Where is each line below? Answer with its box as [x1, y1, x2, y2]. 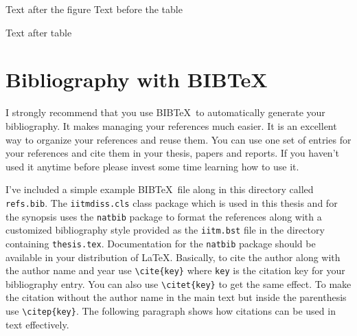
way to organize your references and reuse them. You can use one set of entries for [5, 132, 352, 146]
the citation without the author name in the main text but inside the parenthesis [5, 290, 347, 304]
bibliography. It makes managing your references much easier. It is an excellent [5, 118, 337, 133]
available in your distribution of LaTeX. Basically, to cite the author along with [5, 249, 341, 264]
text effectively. [5, 317, 69, 331]
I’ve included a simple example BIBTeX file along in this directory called [5, 182, 314, 197]
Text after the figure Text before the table [5, 2, 183, 16]
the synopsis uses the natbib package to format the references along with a [5, 209, 322, 223]
